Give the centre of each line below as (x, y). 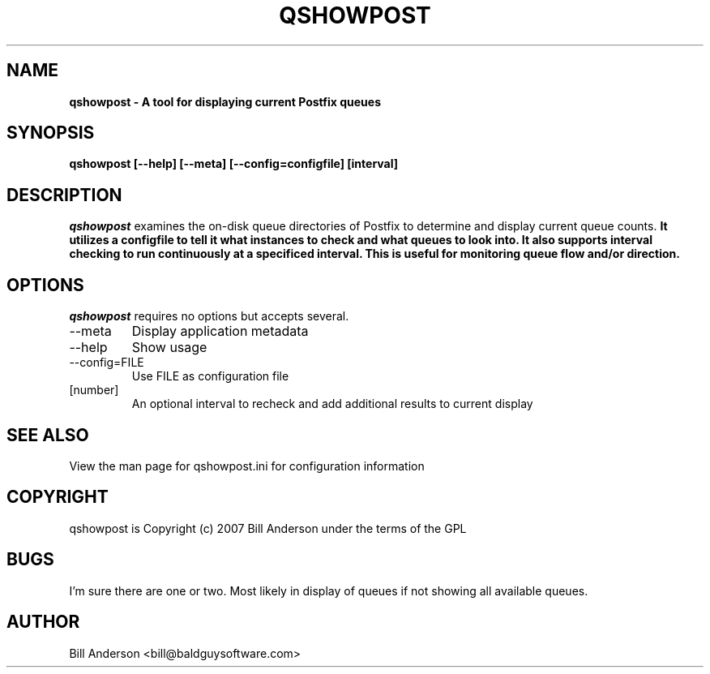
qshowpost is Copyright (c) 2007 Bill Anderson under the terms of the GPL (268, 528)
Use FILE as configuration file (210, 376)
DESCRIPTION (64, 195)
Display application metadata (220, 331)
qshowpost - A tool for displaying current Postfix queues (225, 101)
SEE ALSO (48, 435)
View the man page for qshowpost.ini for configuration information (247, 466)
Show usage (169, 348)
